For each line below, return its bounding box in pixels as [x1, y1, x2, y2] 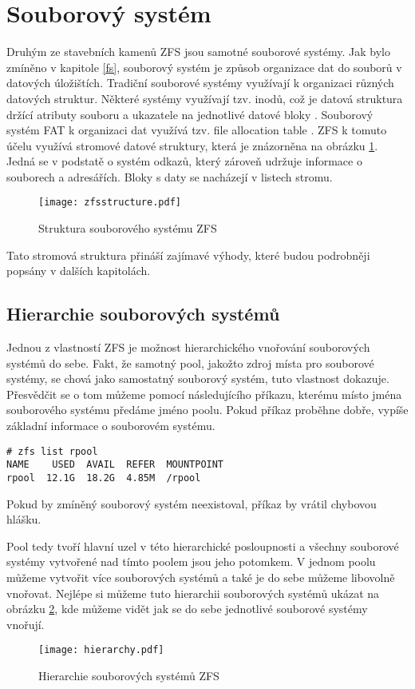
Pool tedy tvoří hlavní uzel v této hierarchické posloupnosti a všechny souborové [6, 537, 399, 554]
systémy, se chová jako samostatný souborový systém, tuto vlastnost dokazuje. [6, 370, 389, 387]
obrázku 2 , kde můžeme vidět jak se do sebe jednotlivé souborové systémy [6, 600, 368, 617]
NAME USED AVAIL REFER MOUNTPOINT [6, 459, 224, 471]
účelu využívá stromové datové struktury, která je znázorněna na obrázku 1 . [6, 137, 378, 153]
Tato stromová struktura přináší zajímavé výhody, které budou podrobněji [6, 246, 370, 263]
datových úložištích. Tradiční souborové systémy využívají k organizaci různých [6, 74, 394, 91]
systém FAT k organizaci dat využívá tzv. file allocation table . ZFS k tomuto [6, 121, 387, 138]
